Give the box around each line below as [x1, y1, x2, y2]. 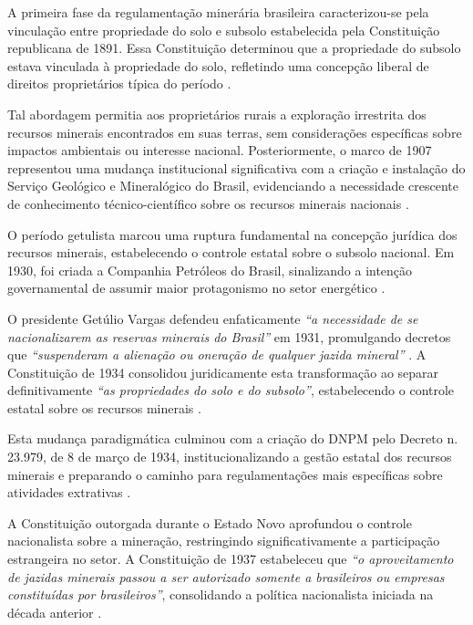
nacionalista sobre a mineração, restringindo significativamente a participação [7, 531, 440, 550]
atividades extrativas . [7, 483, 131, 502]
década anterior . [7, 602, 102, 621]
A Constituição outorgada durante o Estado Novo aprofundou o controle [7, 513, 412, 532]
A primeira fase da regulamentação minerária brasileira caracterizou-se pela [7, 3, 429, 21]
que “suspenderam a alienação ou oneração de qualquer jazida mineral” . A [7, 345, 427, 364]
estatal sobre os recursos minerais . [7, 398, 201, 417]
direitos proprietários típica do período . [7, 74, 231, 93]
